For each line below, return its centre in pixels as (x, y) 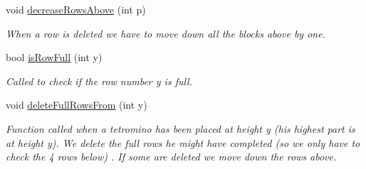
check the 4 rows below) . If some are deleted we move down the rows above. (171, 157)
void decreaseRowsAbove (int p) (76, 9)
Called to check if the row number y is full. (99, 81)
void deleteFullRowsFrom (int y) (77, 105)
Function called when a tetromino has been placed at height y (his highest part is (181, 128)
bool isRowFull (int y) (54, 57)
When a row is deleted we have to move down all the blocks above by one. (166, 33)
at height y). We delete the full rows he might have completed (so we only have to (183, 142)
